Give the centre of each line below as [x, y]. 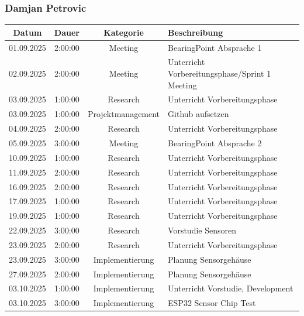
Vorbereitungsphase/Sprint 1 [220, 73]
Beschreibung [196, 32]
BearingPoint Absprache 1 [215, 47]
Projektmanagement [124, 114]
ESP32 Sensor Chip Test [212, 303]
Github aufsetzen [198, 114]
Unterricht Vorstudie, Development [231, 288]
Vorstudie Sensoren [202, 230]
